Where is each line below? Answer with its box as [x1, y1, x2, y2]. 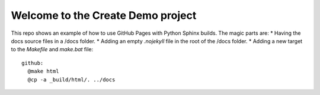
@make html [27, 68, 59, 75]
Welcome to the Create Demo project [11, 9, 197, 22]
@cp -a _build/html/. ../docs [27, 76, 116, 83]
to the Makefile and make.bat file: [11, 46, 94, 53]
